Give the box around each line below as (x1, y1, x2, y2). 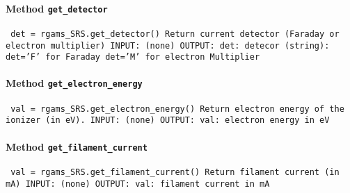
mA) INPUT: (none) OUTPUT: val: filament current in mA (6, 178, 270, 189)
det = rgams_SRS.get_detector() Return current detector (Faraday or (10, 28, 340, 39)
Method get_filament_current (6, 139, 148, 153)
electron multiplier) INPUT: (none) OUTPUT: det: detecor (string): (6, 40, 330, 51)
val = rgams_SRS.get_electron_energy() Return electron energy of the (10, 103, 344, 114)
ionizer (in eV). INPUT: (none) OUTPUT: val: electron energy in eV (6, 115, 330, 126)
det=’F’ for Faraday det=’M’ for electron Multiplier (6, 52, 260, 62)
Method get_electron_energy (6, 76, 143, 90)
